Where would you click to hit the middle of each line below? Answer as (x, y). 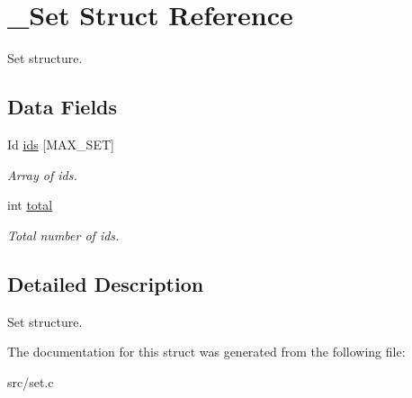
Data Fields (63, 107)
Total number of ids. (63, 235)
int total (30, 205)
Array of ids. (42, 174)
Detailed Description (106, 283)
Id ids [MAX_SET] (61, 144)
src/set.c (31, 381)
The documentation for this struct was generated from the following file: (206, 352)
